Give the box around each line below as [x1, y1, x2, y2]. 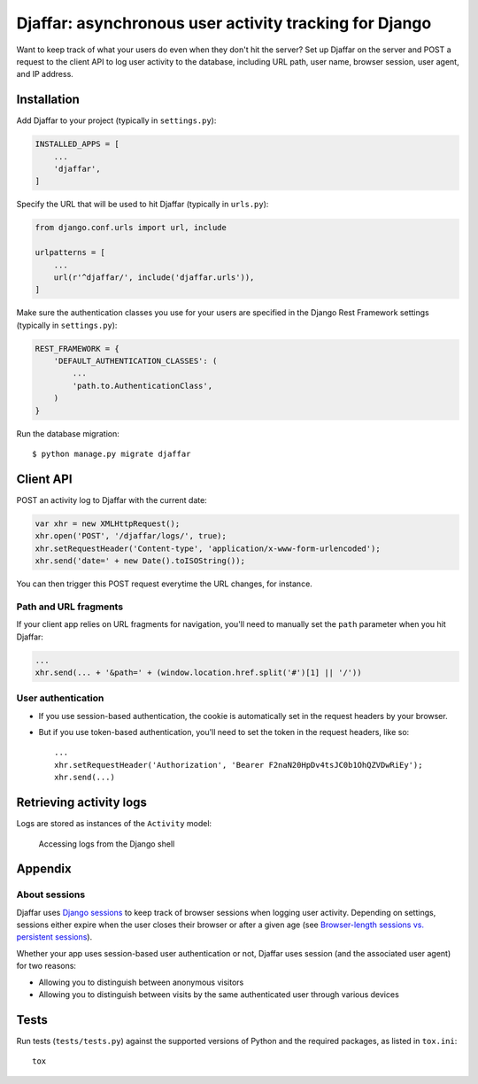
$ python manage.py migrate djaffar [32, 449, 191, 459]
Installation [16, 92, 80, 107]
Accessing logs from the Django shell [38, 838, 175, 849]
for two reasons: [16, 961, 77, 972]
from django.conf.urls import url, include [35, 222, 227, 233]
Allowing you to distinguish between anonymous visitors [38, 977, 244, 987]
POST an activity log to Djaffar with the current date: [16, 494, 207, 505]
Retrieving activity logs [16, 795, 148, 810]
